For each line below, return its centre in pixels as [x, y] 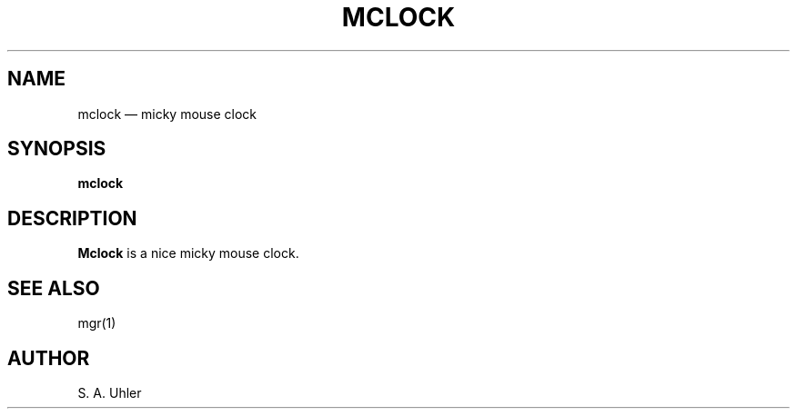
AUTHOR [49, 358]
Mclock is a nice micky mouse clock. [188, 253]
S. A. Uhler [110, 392]
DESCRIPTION [72, 218]
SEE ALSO [54, 288]
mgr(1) [97, 323]
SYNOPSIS [57, 149]
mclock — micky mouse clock [167, 114]
